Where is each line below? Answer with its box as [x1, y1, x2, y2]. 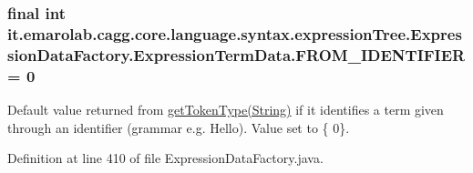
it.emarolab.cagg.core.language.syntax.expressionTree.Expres [7, 22, 462, 45]
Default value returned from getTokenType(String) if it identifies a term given [7, 99, 444, 118]
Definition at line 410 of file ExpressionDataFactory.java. [7, 148, 324, 168]
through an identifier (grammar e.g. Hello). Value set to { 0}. [7, 117, 350, 137]
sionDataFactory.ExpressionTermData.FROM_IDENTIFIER [7, 43, 466, 66]
